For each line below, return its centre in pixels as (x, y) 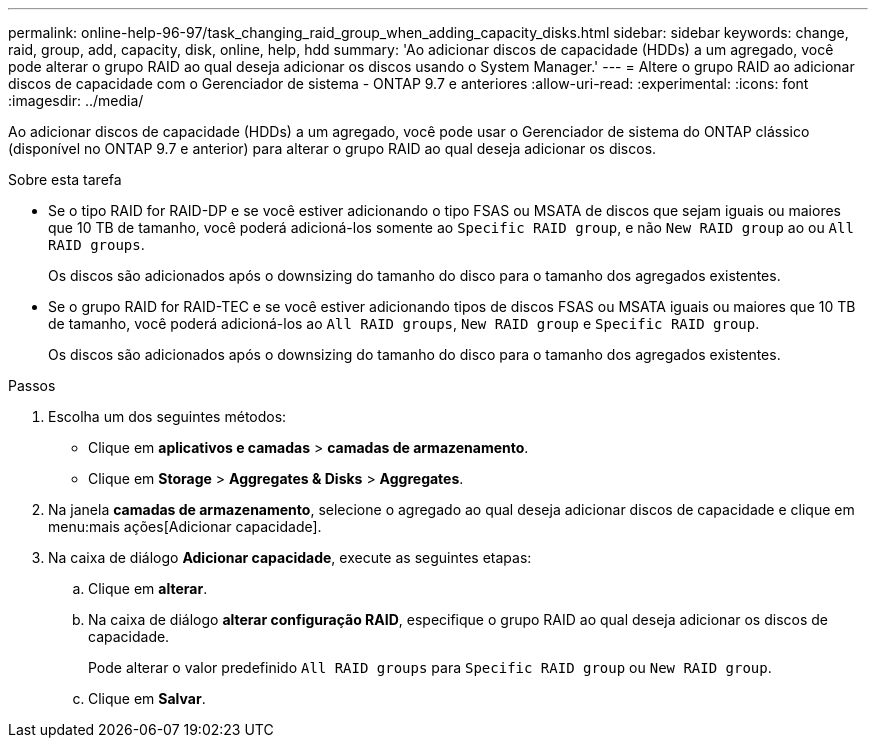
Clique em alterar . (148, 588)
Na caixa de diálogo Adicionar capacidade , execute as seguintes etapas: (290, 557)
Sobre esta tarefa (65, 179)
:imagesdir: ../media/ (76, 100)
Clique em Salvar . (147, 698)
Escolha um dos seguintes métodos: (167, 416)
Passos (32, 385)
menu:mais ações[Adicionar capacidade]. (185, 526)
